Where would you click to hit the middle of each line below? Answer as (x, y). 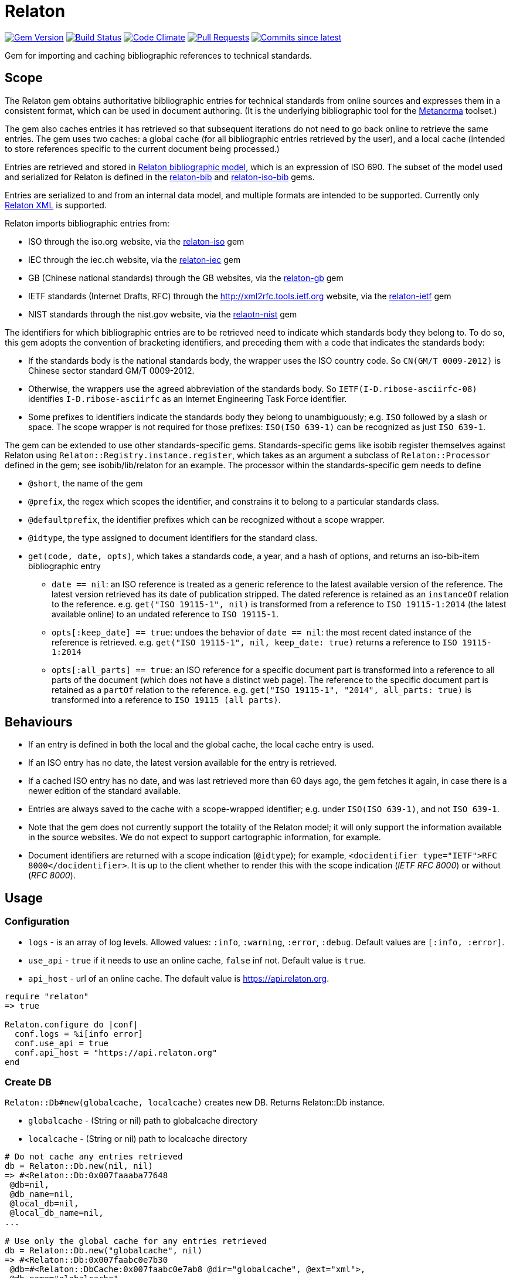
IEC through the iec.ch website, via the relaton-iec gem (135, 259)
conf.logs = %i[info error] (79, 1034)
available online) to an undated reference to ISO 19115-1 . (165, 614)
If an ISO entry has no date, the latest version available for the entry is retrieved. (183, 763)
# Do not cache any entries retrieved (94, 1157)
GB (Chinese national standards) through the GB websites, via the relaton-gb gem (186, 278)
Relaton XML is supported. (56, 205)
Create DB (28, 1082)
